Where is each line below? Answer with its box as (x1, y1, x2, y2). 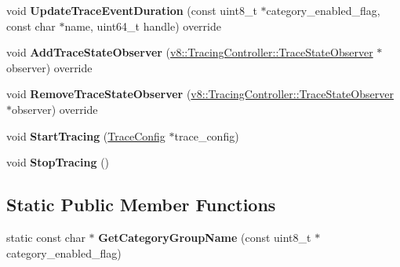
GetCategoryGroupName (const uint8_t (98, 229, 311, 245)
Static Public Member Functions (6, 192, 276, 217)
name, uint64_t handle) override (64, 17, 221, 34)
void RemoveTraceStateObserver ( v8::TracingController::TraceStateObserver (6, 86, 394, 102)
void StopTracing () (6, 154, 110, 170)
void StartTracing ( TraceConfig (6, 127, 165, 144)
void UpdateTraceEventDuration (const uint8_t (6, 2, 257, 18)
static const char (6, 229, 85, 245)
